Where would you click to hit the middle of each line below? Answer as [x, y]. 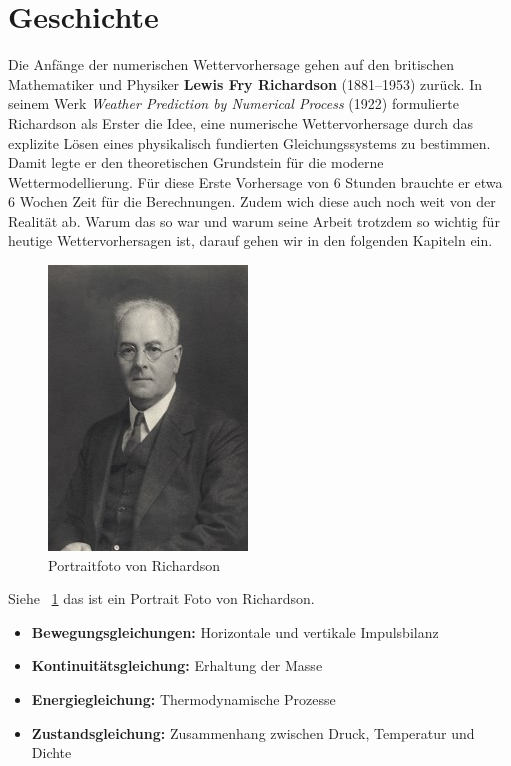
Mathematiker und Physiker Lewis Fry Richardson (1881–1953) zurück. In [245, 83]
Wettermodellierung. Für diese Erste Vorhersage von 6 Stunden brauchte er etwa [255, 181]
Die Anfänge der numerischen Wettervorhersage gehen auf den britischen [231, 64]
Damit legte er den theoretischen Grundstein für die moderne [196, 162]
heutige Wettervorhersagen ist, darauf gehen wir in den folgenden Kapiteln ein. [250, 240]
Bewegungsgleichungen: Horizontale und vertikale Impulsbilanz [235, 631]
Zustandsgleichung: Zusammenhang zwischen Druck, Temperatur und [253, 732]
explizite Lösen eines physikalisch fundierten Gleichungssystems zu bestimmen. [249, 142]
